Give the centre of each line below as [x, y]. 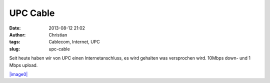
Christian [58, 34]
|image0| [18, 74]
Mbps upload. [23, 65]
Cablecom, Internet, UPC [74, 42]
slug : [14, 49]
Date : [15, 28]
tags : [15, 42]
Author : [17, 34]
